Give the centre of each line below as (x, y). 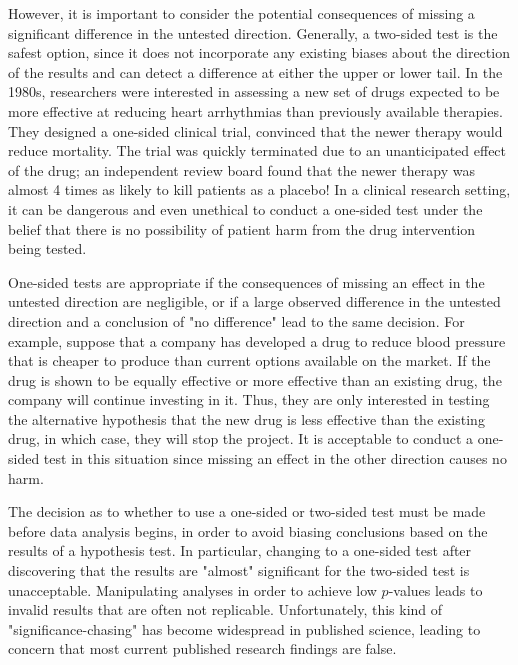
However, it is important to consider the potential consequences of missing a (241, 13)
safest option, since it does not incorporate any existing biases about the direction (259, 52)
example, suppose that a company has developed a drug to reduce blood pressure (257, 340)
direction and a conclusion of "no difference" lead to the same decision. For (236, 320)
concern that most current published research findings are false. (202, 648)
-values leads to (435, 589)
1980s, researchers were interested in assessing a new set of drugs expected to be (254, 91)
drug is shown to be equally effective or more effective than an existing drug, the (255, 379)
